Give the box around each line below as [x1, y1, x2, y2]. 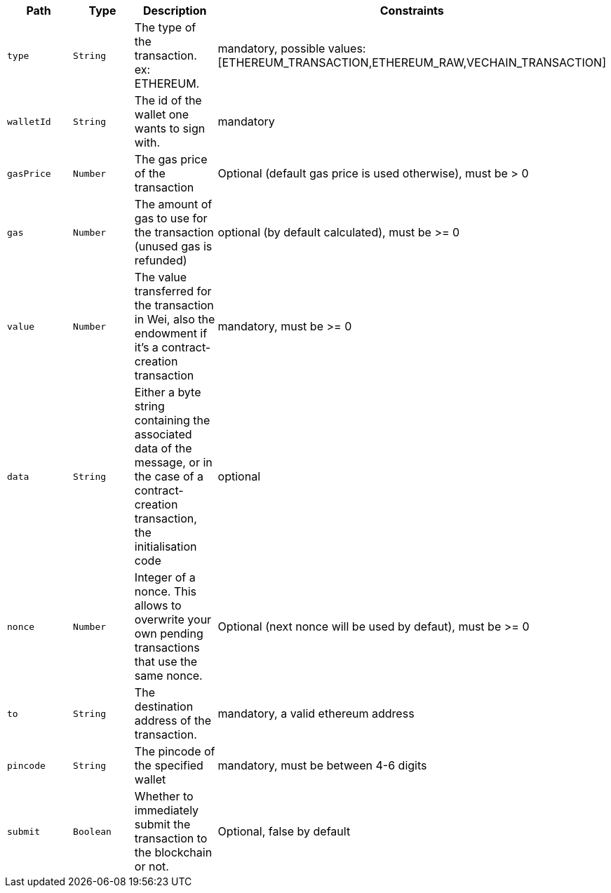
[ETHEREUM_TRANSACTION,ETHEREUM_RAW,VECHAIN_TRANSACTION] [217, 55, 606, 69]
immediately [134, 803, 199, 817]
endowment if [134, 326, 208, 340]
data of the [134, 441, 192, 455]
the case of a [134, 469, 203, 483]
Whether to [134, 789, 194, 803]
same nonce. [134, 669, 203, 683]
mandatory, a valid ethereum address [217, 706, 415, 720]
